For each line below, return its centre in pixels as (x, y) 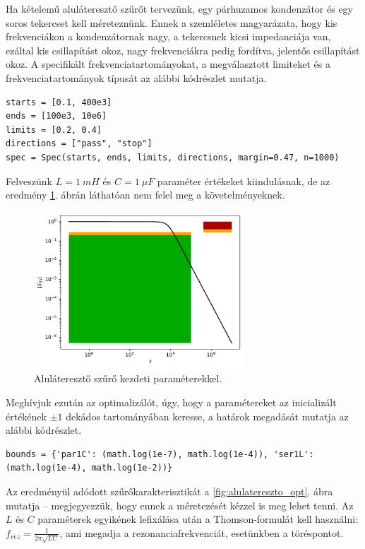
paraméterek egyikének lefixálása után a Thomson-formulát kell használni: (198, 519)
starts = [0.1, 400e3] (59, 102)
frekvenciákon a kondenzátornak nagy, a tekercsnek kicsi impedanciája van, (168, 36)
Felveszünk (29, 181)
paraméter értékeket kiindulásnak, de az (244, 181)
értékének (26, 416)
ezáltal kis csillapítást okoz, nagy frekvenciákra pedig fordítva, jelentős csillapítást (183, 50)
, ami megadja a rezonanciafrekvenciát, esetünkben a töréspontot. (202, 532)
